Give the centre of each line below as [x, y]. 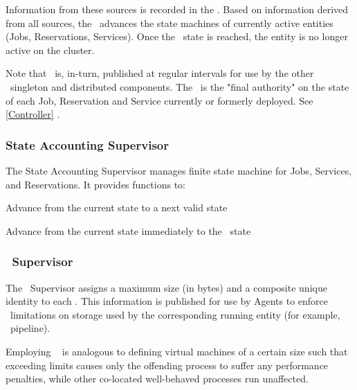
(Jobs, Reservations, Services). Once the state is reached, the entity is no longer [177, 36]
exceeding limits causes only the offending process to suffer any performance [167, 365]
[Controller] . [33, 114]
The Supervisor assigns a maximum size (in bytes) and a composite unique [166, 287]
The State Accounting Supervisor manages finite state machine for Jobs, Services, [179, 170]
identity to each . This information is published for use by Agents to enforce [167, 301]
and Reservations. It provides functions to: [95, 184]
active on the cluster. [50, 50]
